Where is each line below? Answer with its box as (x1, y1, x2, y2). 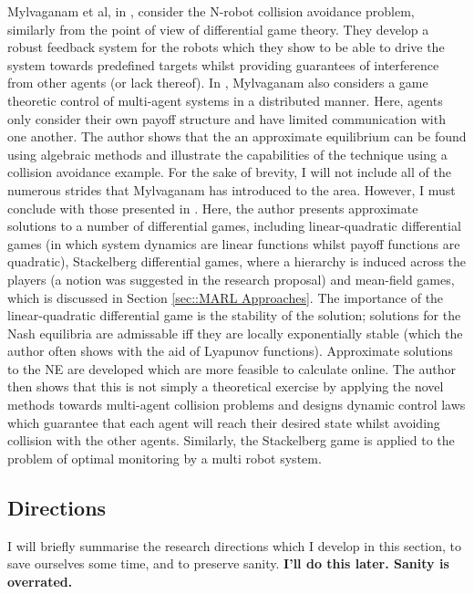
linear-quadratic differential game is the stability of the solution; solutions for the (7, 306, 461, 325)
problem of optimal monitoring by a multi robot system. (7, 448, 322, 467)
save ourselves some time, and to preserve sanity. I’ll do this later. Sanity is (7, 554, 449, 573)
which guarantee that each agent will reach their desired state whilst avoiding (7, 412, 440, 432)
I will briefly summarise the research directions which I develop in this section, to (7, 536, 462, 555)
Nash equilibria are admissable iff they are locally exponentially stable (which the (7, 323, 463, 342)
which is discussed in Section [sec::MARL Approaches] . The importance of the (7, 287, 444, 307)
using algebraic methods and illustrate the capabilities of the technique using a (7, 144, 448, 163)
